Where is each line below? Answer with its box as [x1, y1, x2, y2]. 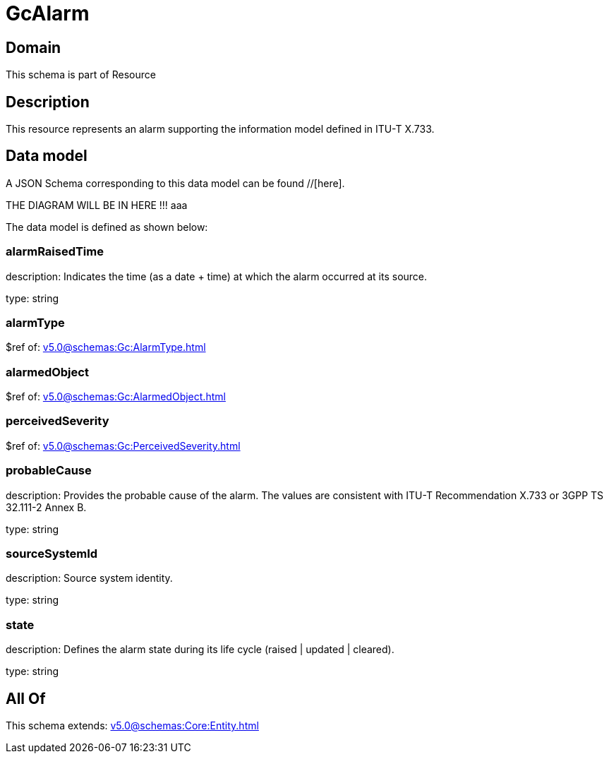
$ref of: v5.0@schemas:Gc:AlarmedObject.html [6, 390, 226, 403]
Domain [6, 38, 61, 56]
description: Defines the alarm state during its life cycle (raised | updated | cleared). [6, 643, 394, 656]
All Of [6, 689, 46, 707]
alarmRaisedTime [6, 244, 104, 259]
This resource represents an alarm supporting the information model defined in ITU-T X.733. [6, 123, 435, 136]
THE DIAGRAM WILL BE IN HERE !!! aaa [6, 198, 188, 211]
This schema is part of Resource [6, 68, 156, 81]
